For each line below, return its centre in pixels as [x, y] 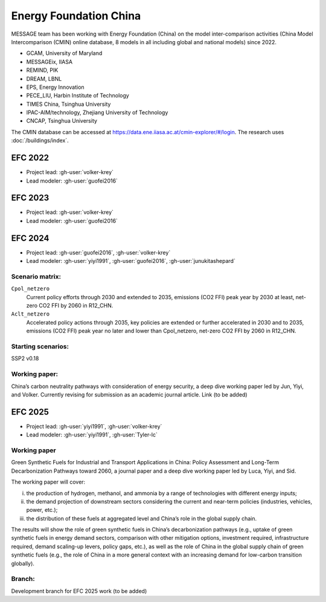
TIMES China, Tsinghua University [69, 104]
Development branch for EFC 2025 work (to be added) [79, 591]
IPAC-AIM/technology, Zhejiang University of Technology [97, 112]
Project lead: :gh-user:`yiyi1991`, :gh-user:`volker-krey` [94, 426]
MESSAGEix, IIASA [49, 62]
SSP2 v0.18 [25, 358]
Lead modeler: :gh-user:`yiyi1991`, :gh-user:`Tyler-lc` [92, 435]
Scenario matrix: [36, 276]
